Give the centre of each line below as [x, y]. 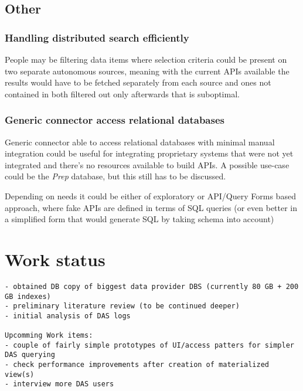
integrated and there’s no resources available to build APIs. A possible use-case [147, 164]
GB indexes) [28, 296]
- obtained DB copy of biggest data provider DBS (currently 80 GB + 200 [152, 286]
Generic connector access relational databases [115, 120]
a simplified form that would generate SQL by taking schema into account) [139, 219]
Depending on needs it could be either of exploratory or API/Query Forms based [150, 195]
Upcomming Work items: [49, 336]
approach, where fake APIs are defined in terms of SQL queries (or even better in [151, 207]
